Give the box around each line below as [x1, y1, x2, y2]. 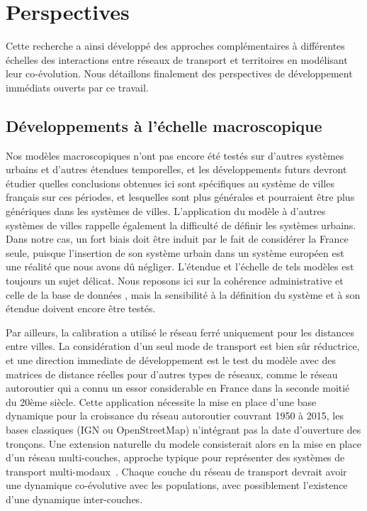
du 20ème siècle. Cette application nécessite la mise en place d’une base [6, 394, 317, 409]
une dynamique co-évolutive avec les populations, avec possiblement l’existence [6, 478, 348, 493]
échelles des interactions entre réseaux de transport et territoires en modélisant [6, 52, 348, 67]
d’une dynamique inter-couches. [6, 491, 143, 506]
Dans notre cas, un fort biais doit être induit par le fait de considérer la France [6, 231, 349, 246]
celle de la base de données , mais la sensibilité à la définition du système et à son [6, 287, 361, 302]
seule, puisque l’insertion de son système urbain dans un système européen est [6, 245, 344, 260]
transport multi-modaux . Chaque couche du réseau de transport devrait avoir [6, 463, 347, 478]
